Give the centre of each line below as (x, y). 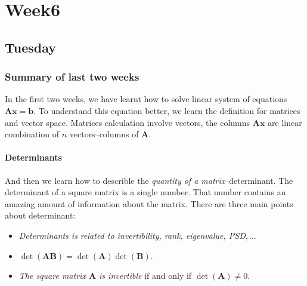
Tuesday (31, 47)
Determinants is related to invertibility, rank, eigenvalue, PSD (132, 235)
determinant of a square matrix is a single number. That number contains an (145, 192)
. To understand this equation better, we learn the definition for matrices (167, 110)
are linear (285, 122)
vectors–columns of (104, 134)
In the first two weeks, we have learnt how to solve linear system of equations (146, 99)
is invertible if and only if (145, 276)
